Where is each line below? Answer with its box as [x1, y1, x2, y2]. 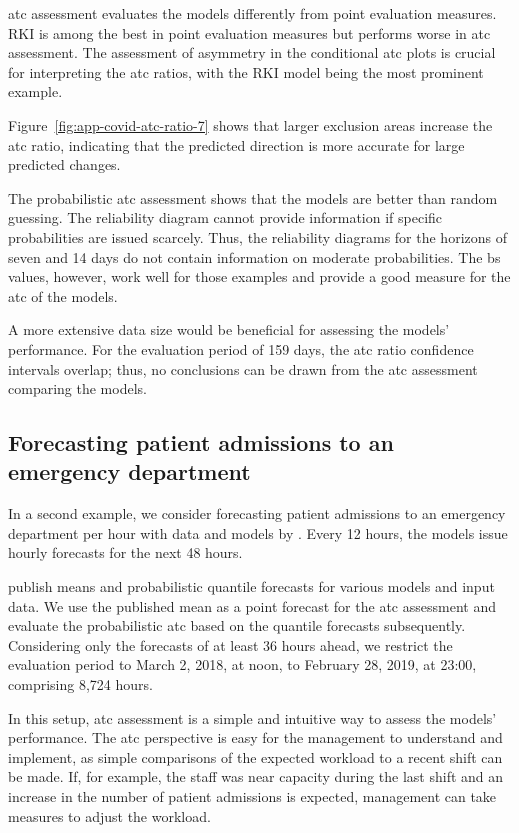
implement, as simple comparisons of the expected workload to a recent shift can [8, 746, 503, 767]
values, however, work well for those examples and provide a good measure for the [8, 266, 511, 287]
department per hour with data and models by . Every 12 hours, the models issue [8, 522, 508, 543]
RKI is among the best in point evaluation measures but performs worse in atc [8, 22, 491, 43]
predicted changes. [8, 154, 121, 175]
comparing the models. [8, 378, 147, 399]
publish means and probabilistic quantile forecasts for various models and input [8, 576, 495, 597]
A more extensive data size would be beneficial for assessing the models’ [8, 319, 450, 340]
